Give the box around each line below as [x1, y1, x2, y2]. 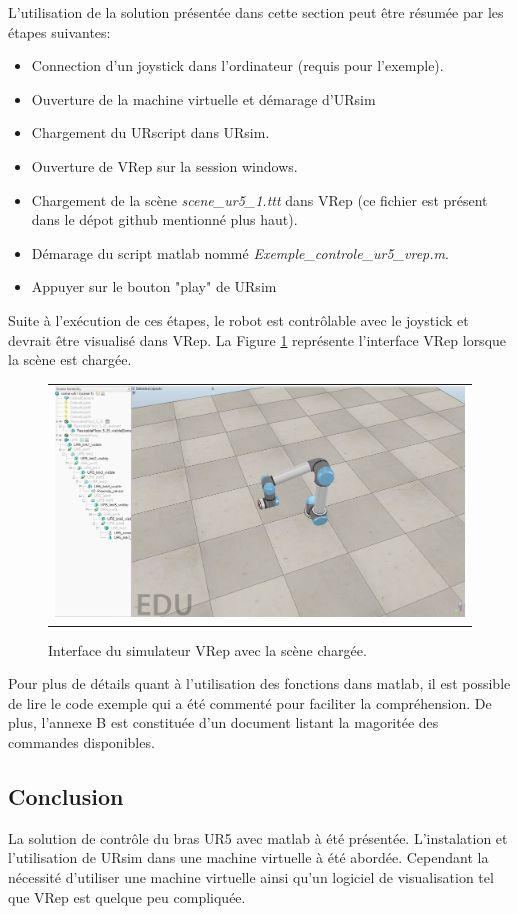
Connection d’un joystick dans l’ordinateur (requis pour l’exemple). [31, 55, 444, 76]
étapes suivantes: [8, 21, 111, 42]
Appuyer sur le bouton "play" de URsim [31, 276, 277, 297]
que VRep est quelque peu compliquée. [8, 886, 246, 907]
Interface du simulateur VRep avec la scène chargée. [48, 639, 367, 660]
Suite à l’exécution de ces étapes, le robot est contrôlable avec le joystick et [8, 309, 469, 330]
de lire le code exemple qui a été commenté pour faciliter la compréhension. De [8, 692, 492, 713]
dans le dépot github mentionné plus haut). [31, 209, 298, 230]
